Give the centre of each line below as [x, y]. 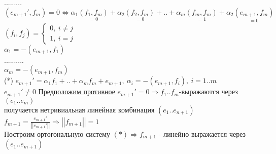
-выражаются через [208, 91]
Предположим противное [77, 91]
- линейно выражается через [202, 133]
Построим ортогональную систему [57, 133]
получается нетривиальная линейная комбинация [79, 109]
